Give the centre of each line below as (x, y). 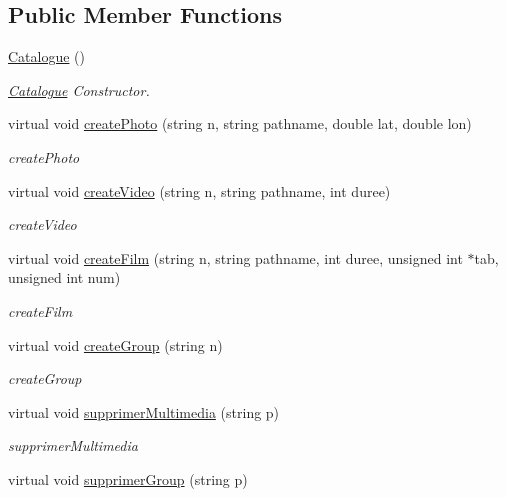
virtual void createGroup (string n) (115, 344)
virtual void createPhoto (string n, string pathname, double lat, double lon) (240, 123)
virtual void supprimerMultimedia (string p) (144, 411)
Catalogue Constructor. (79, 89)
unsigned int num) (64, 277)
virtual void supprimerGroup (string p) (128, 478)
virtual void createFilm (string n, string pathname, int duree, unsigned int (235, 257)
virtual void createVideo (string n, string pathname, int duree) (199, 190)
